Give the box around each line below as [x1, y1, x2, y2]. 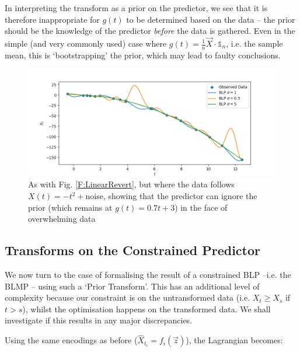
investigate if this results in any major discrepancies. [5, 314, 193, 326]
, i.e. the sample [226, 37, 283, 49]
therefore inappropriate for [5, 13, 100, 25]
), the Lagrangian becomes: [186, 334, 283, 346]
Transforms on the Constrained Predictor [5, 241, 260, 259]
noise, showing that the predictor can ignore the [85, 190, 257, 202]
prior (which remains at [28, 201, 113, 213]
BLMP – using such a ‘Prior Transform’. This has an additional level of [5, 280, 260, 292]
